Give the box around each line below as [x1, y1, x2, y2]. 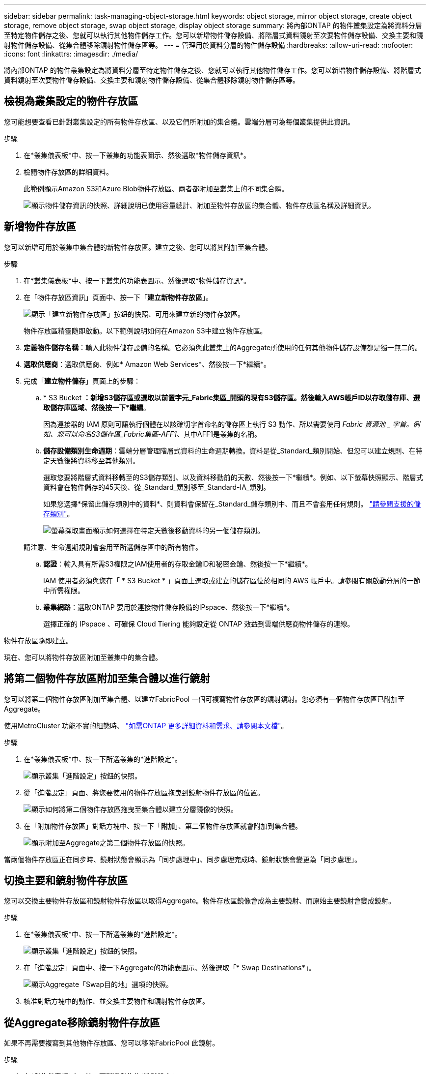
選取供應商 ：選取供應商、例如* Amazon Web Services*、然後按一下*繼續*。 [24, 359, 271, 368]
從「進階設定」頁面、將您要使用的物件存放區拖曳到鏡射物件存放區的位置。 [24, 788, 264, 797]
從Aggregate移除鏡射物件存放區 [4, 1016, 160, 1029]
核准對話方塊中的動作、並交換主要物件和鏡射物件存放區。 [24, 997, 209, 1006]
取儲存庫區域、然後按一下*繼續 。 [43, 403, 150, 412]
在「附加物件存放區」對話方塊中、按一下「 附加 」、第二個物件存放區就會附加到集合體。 [24, 821, 302, 830]
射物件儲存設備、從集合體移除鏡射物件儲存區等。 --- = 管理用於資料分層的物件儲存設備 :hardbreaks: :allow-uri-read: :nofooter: [4, 41, 413, 49]
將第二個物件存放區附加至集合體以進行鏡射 [4, 672, 210, 685]
